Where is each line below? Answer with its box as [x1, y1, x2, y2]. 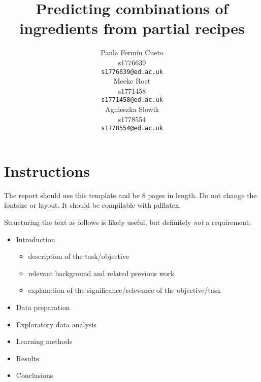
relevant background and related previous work [28, 268, 175, 278]
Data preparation [16, 301, 70, 312]
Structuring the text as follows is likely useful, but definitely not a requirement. [4, 216, 251, 227]
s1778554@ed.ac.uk [101, 125, 163, 132]
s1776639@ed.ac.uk [101, 68, 163, 75]
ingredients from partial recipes [19, 18, 245, 39]
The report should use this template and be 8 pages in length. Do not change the [4, 189, 257, 200]
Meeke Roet [113, 75, 151, 86]
